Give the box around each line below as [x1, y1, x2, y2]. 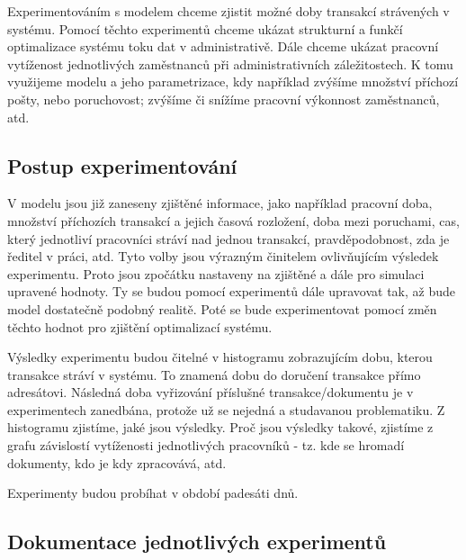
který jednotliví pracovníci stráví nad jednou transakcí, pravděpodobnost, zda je [7, 229, 450, 248]
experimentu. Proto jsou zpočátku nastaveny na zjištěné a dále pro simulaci [7, 264, 425, 283]
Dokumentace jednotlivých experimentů [7, 528, 387, 555]
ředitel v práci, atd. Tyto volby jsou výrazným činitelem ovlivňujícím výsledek [7, 247, 439, 266]
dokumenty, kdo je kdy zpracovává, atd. [7, 453, 227, 472]
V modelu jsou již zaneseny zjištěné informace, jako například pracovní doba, [7, 194, 433, 212]
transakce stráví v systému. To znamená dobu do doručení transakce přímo [7, 365, 421, 384]
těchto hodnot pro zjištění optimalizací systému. [7, 317, 273, 336]
